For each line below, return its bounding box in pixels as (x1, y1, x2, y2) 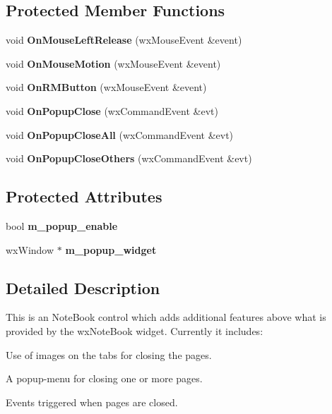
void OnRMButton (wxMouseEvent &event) (6, 80, 207, 95)
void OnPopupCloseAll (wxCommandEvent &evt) (6, 127, 234, 142)
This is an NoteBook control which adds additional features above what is (6, 310, 326, 324)
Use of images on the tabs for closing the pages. (6, 347, 212, 362)
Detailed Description (6, 276, 160, 298)
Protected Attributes (6, 185, 162, 207)
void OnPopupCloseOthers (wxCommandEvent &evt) (6, 151, 252, 166)
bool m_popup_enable (6, 218, 118, 233)
